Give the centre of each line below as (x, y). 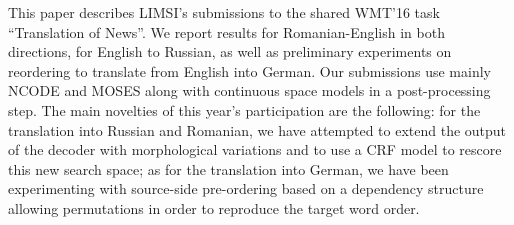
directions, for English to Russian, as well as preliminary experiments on (230, 51)
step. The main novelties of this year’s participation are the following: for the (244, 109)
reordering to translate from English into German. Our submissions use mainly (249, 70)
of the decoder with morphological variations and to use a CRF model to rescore (255, 149)
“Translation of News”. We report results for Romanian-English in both (226, 31)
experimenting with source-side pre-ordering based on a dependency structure (246, 188)
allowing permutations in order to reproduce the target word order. (214, 207)
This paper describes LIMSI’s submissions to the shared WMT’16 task (224, 12)
